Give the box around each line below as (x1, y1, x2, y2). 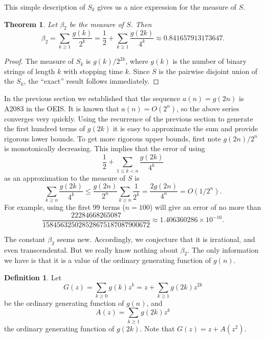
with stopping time (63, 65, 123, 76)
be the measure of (69, 18, 124, 29)
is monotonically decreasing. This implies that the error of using (4, 143, 205, 154)
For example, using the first (4, 202, 91, 212)
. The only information (187, 244, 259, 255)
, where (125, 56, 148, 66)
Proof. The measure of (4, 56, 74, 66)
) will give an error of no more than (149, 202, 261, 212)
